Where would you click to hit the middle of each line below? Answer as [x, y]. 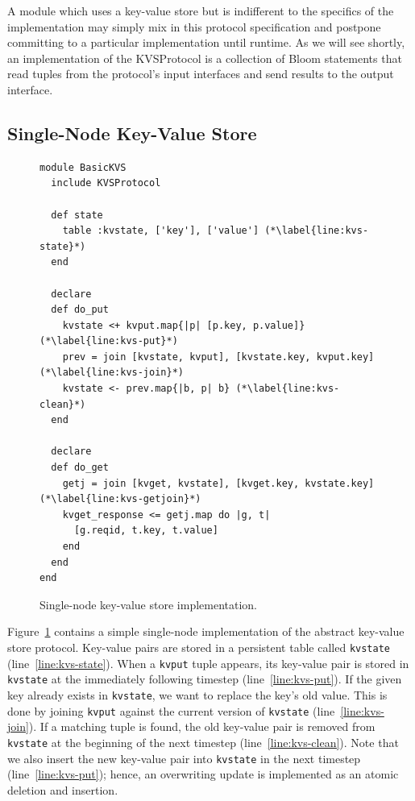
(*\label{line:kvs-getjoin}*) [120, 499]
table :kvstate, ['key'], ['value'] [161, 231]
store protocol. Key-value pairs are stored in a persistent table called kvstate [199, 647]
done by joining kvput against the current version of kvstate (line [171, 710]
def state [77, 215]
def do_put [80, 310]
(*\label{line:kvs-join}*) [112, 373]
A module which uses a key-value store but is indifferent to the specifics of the [201, 10]
